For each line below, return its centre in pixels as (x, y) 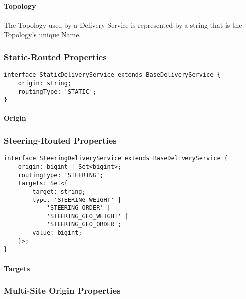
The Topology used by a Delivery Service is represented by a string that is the (123, 25)
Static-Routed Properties (55, 56)
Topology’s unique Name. (43, 35)
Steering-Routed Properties (60, 140)
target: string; (59, 191)
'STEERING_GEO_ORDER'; (84, 225)
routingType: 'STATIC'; (57, 91)
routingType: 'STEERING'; (61, 175)
